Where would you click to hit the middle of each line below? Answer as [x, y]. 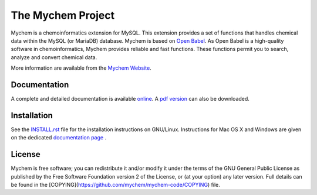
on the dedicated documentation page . [59, 138]
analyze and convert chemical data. [54, 57]
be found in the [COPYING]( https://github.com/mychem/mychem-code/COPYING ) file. [115, 185]
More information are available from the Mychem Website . [81, 68]
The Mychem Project [63, 15]
